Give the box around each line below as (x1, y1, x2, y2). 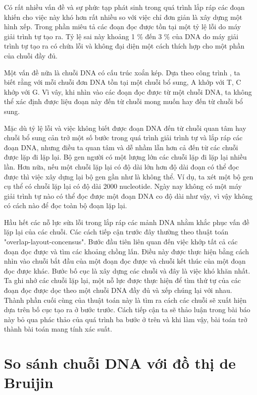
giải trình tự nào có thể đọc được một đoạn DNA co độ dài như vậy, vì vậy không (4, 190, 253, 201)
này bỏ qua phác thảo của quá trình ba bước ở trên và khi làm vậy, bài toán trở (4, 314, 247, 324)
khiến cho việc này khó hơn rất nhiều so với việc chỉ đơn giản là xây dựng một (4, 11, 243, 22)
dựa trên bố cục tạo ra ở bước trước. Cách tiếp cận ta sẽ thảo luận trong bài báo (4, 304, 251, 315)
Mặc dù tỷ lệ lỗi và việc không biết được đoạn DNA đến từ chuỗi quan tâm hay (4, 122, 247, 133)
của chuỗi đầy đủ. (4, 50, 58, 60)
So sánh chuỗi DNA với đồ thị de (4, 353, 236, 373)
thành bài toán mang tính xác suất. (4, 324, 112, 334)
